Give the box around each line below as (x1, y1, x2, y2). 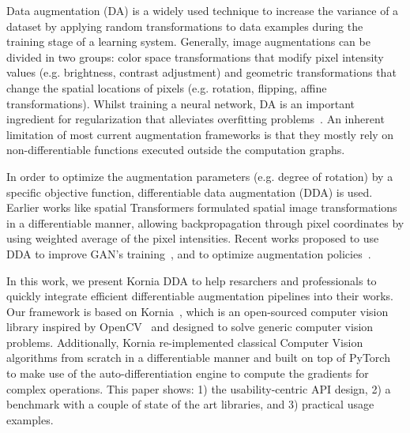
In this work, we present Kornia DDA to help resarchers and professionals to (6, 272, 377, 288)
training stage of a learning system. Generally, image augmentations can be (6, 33, 371, 50)
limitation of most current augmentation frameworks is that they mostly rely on (6, 126, 394, 142)
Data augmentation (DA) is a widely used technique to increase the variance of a (6, 2, 399, 18)
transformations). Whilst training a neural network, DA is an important (6, 95, 355, 111)
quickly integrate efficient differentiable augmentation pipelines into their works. (6, 288, 393, 304)
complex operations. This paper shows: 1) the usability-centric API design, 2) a (6, 380, 391, 397)
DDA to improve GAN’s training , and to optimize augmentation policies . (6, 245, 371, 262)
